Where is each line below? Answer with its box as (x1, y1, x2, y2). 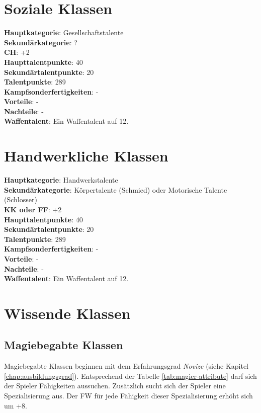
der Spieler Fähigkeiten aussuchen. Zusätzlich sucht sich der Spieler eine (4, 380, 226, 391)
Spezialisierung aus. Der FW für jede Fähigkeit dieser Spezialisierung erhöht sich (4, 390, 253, 401)
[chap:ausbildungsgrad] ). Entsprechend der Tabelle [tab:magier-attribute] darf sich (4, 370, 257, 381)
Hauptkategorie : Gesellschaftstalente (4, 27, 124, 38)
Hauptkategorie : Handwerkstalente (4, 175, 118, 185)
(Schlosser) (4, 194, 37, 205)
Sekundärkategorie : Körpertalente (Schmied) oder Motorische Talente (4, 184, 227, 195)
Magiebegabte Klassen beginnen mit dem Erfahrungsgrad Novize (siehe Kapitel (4, 361, 249, 371)
